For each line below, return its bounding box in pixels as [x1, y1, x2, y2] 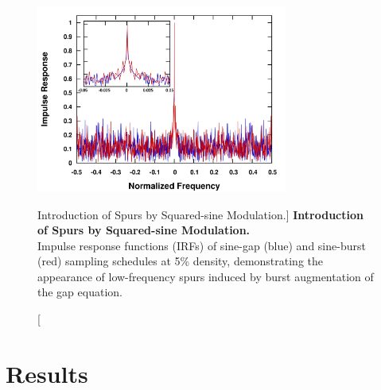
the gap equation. [37, 284, 122, 300]
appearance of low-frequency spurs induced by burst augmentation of [37, 268, 374, 284]
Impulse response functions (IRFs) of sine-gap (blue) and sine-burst [37, 237, 366, 253]
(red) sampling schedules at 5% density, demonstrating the [37, 253, 324, 269]
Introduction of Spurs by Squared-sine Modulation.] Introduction [37, 206, 364, 222]
